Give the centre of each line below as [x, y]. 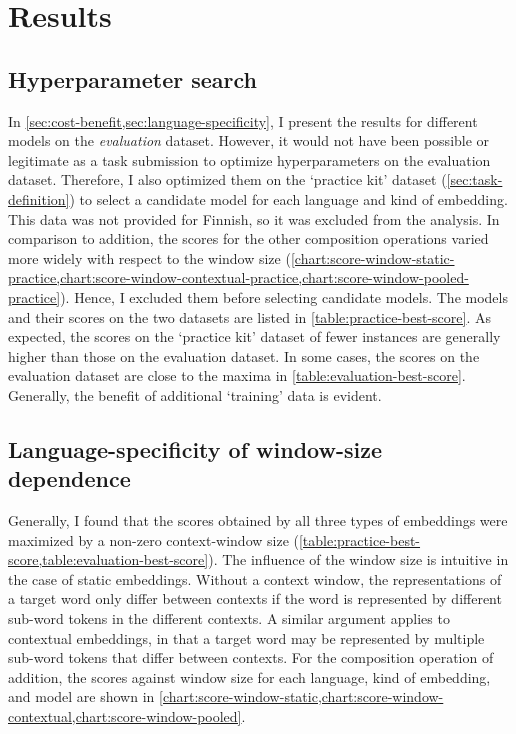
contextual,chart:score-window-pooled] [125, 716]
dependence [69, 478]
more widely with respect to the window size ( [149, 257]
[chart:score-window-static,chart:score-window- [301, 696]
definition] [39, 198]
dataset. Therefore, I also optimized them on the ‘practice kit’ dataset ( [227, 179]
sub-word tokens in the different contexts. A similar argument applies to [229, 618]
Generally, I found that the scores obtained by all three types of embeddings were [258, 520]
